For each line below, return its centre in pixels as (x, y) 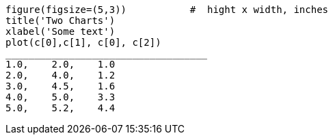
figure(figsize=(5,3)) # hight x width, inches (167, 10)
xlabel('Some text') (61, 31)
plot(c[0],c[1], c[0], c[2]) (83, 42)
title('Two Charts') (61, 20)
